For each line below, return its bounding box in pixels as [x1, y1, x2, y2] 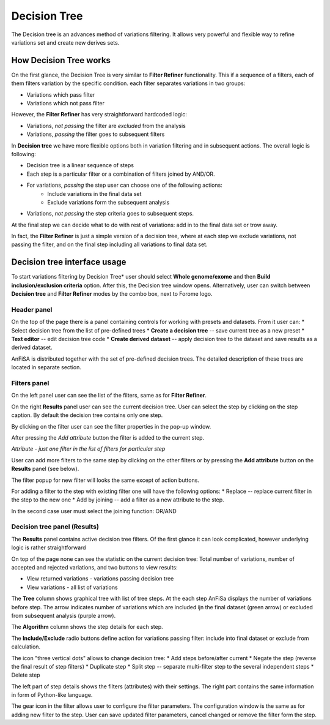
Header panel [11, 305, 53, 314]
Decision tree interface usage [11, 257, 127, 268]
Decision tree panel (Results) [11, 522, 99, 531]
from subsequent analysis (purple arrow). [11, 612, 116, 619]
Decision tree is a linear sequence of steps [26, 162, 134, 169]
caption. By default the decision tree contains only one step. [11, 411, 163, 419]
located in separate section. [11, 364, 82, 371]
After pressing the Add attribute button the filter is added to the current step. [11, 434, 205, 441]
